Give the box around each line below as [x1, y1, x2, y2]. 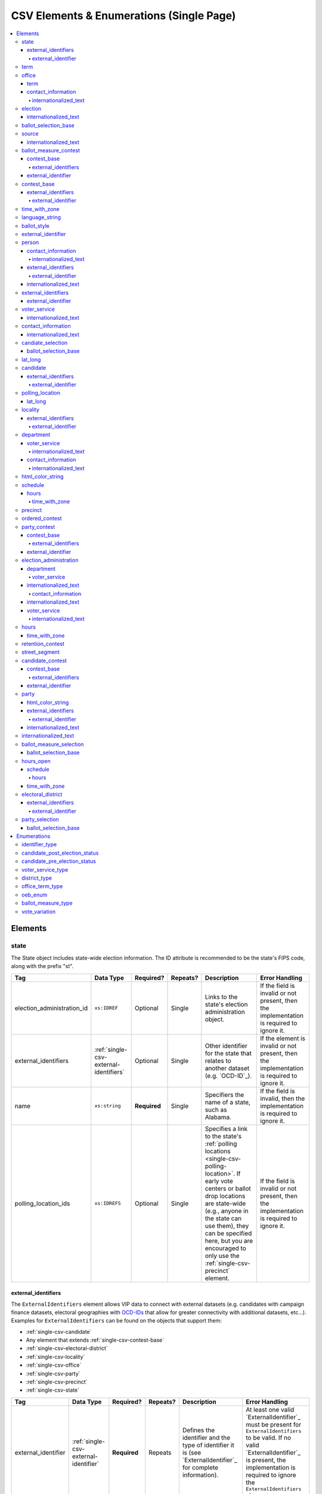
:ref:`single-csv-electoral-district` [26, 1345, 109, 1352]
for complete [182, 1463, 219, 1471]
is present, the [245, 1456, 286, 1464]
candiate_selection [21, 339, 68, 346]
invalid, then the [260, 1094, 305, 1103]
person [21, 239, 39, 246]
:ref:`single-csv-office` [26, 1361, 82, 1369]
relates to [205, 1057, 232, 1065]
